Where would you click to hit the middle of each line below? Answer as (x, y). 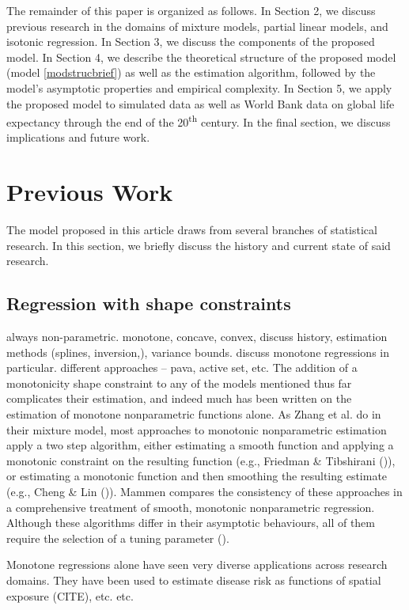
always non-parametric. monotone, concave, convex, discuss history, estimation (197, 337)
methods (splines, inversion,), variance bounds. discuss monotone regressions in (198, 352)
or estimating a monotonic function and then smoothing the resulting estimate (197, 476)
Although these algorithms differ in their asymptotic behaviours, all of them (191, 523)
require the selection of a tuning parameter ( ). (118, 538)
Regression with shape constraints (149, 303)
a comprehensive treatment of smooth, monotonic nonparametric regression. (191, 507)
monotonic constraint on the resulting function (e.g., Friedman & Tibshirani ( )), (201, 460)
